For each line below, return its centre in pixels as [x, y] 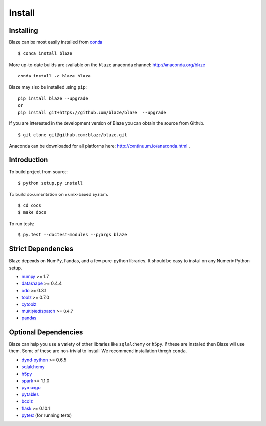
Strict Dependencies [41, 249]
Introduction [29, 160]
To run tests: [22, 223]
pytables [30, 394]
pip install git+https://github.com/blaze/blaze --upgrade [92, 112]
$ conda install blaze [45, 54]
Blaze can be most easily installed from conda [56, 42]
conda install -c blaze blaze [54, 76]
